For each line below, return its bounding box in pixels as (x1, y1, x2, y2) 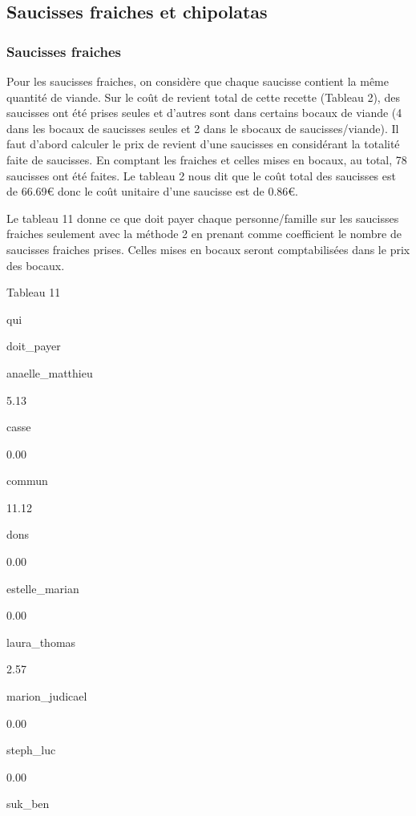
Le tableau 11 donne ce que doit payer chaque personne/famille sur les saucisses (6, 209, 399, 226)
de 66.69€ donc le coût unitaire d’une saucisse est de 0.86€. (6, 183, 298, 200)
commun (6, 472, 48, 489)
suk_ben (6, 795, 50, 812)
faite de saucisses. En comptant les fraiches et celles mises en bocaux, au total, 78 (6, 151, 407, 168)
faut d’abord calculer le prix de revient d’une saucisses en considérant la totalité (6, 135, 400, 152)
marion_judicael (6, 688, 87, 705)
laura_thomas (6, 633, 76, 650)
